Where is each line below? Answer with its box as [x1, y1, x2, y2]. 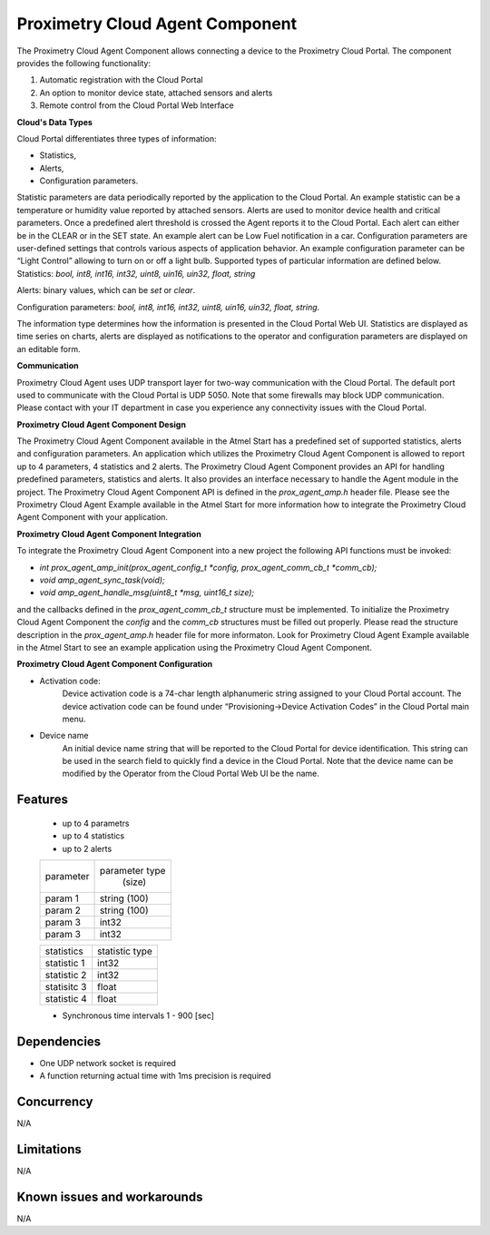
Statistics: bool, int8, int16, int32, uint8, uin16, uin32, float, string [16, 268, 256, 279]
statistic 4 [44, 993, 88, 1005]
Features [16, 792, 68, 808]
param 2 [44, 904, 81, 916]
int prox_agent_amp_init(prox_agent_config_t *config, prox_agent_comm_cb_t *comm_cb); [39, 562, 377, 573]
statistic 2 [44, 969, 87, 982]
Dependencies [16, 1034, 102, 1049]
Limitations [16, 1142, 82, 1157]
